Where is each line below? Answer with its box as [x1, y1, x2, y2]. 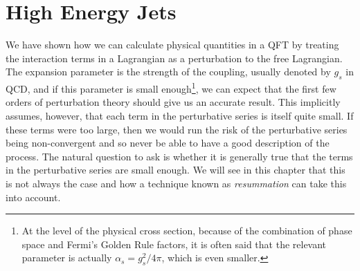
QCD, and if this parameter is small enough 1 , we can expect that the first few [6, 80, 336, 95]
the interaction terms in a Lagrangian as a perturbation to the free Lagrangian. [6, 50, 343, 65]
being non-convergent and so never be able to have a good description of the [6, 135, 330, 150]
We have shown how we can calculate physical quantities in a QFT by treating [6, 37, 339, 52]
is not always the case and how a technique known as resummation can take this [6, 176, 347, 190]
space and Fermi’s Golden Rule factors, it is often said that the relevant [21, 236, 327, 251]
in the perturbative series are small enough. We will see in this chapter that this [6, 162, 345, 177]
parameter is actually [21, 250, 112, 265]
